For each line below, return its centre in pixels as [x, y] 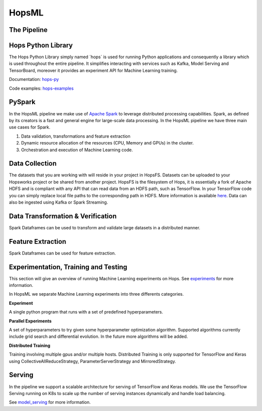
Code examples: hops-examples [41, 88]
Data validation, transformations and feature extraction [76, 136]
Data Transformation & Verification [63, 216]
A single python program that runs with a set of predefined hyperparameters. [86, 312]
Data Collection [33, 164]
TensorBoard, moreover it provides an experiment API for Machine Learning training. [93, 70]
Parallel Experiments [30, 321]
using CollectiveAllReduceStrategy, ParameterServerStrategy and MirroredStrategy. [93, 361]
